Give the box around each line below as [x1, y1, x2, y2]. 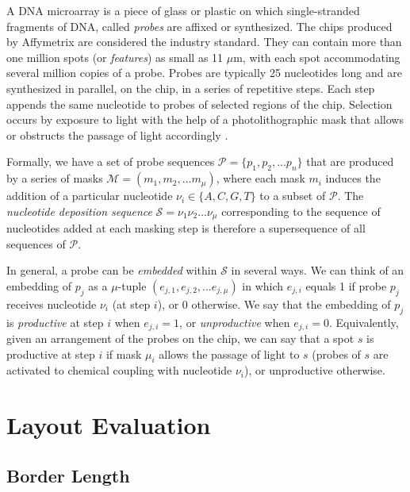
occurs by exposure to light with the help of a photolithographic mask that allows [6, 111, 404, 128]
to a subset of [259, 187, 326, 204]
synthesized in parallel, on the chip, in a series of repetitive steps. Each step [6, 79, 375, 96]
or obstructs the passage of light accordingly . [6, 126, 228, 143]
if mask [105, 345, 142, 362]
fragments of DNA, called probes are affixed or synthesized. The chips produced [6, 17, 393, 34]
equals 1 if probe [305, 277, 387, 294]
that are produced [306, 153, 394, 170]
